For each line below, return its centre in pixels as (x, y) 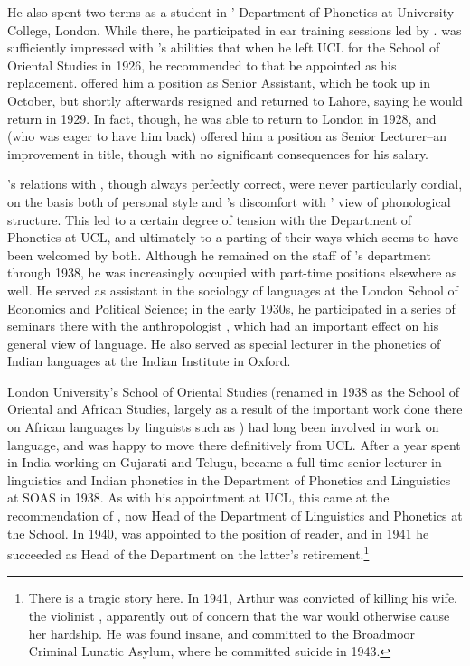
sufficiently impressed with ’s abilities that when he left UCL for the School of (224, 47)
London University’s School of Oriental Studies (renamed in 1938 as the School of (233, 391)
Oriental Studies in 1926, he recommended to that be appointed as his (202, 65)
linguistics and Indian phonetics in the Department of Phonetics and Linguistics (229, 479)
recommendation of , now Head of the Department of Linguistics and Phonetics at (235, 516)
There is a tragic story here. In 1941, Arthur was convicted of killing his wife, (243, 598)
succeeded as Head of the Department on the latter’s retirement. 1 (188, 553)
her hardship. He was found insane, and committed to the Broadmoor (222, 633)
